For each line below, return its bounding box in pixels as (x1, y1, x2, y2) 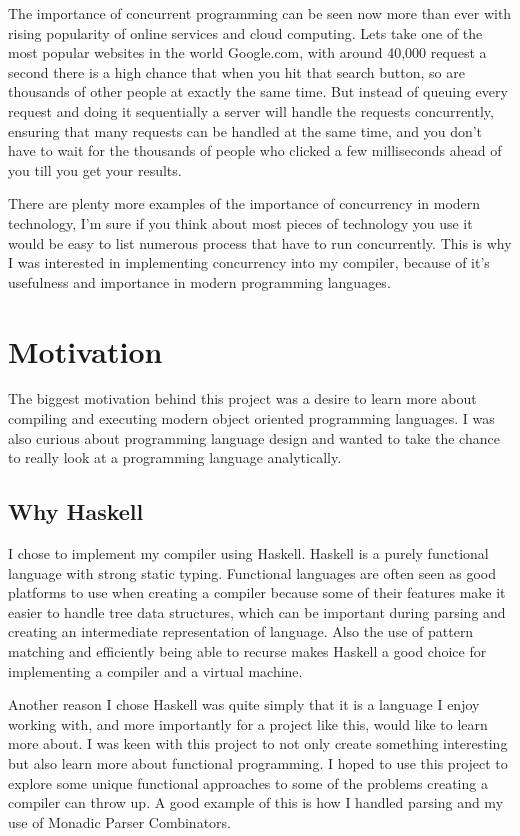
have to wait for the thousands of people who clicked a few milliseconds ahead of (8, 140, 502, 161)
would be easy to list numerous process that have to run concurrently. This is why (8, 232, 512, 253)
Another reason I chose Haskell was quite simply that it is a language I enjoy (8, 694, 480, 715)
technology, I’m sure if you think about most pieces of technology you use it (8, 212, 473, 233)
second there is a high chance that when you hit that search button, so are (8, 61, 465, 82)
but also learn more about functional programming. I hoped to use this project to (8, 752, 508, 773)
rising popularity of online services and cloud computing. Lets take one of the (8, 22, 483, 43)
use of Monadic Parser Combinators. (8, 811, 231, 832)
